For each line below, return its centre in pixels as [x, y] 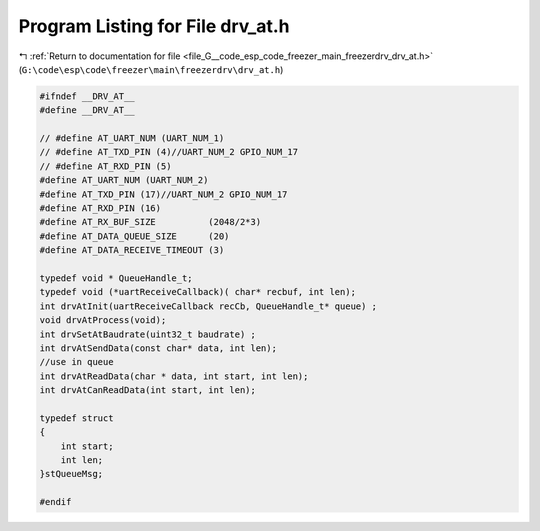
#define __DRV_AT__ [87, 110]
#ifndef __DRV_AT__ [87, 96]
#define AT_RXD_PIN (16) [100, 208]
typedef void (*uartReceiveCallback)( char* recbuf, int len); [198, 292]
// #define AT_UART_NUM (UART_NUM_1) [132, 138]
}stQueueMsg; [71, 474]
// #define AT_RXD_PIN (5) [105, 166]
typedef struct [76, 418]
